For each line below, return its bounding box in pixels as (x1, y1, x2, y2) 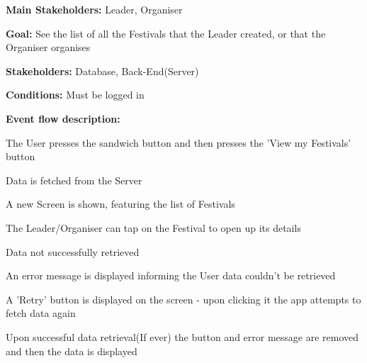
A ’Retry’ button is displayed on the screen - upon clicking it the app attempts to (6, 291, 361, 306)
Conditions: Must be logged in (6, 87, 145, 102)
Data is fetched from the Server (6, 172, 142, 187)
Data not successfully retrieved (6, 244, 140, 259)
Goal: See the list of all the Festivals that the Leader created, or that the (6, 26, 326, 40)
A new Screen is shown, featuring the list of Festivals (6, 196, 235, 211)
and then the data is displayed (6, 343, 137, 358)
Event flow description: (6, 111, 120, 125)
